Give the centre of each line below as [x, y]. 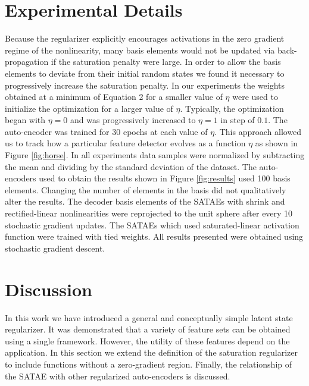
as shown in [277, 143]
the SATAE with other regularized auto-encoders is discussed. [118, 376]
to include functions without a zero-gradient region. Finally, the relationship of [149, 364]
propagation [27, 62]
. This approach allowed [258, 131]
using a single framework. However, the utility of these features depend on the [147, 341]
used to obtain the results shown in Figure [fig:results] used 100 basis [165, 178]
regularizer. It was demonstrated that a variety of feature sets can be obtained [148, 329]
